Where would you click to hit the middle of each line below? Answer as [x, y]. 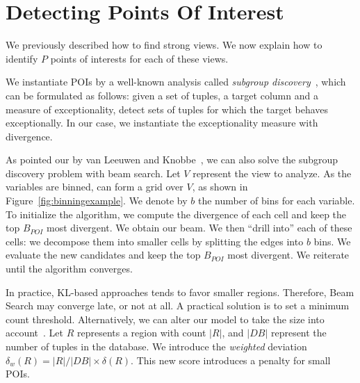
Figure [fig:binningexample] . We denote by [97, 201]
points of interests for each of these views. [139, 58]
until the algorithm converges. [69, 269]
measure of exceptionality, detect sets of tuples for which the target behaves [167, 109]
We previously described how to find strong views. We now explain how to [164, 45]
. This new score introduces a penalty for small [231, 360]
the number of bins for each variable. [276, 201]
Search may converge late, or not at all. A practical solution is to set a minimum [178, 305]
